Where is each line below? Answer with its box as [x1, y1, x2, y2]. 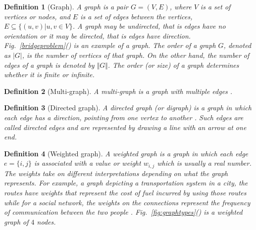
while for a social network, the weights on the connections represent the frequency [4, 197, 251, 207]
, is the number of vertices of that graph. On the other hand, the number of [22, 49, 250, 60]
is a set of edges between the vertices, [80, 11, 193, 21]
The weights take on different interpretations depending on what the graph [4, 168, 228, 178]
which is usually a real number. [157, 158, 252, 168]
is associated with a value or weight [34, 158, 141, 168]
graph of [4, 216, 29, 227]
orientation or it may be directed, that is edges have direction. [4, 30, 191, 41]
